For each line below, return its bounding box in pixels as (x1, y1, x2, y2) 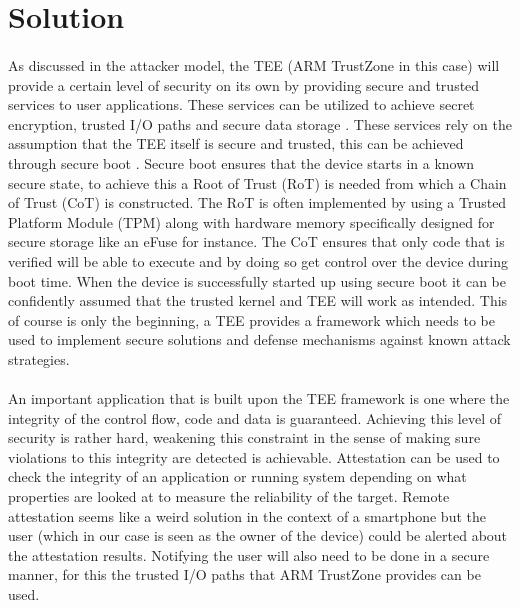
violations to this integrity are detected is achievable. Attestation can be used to (8, 446, 500, 467)
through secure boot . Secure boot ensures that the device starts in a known (8, 152, 475, 173)
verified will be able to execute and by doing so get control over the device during (8, 250, 508, 271)
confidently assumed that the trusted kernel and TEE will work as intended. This (8, 290, 508, 311)
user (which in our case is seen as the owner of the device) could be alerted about (8, 525, 508, 546)
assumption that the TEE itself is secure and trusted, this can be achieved (8, 133, 464, 154)
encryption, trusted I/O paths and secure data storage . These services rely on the (8, 113, 512, 134)
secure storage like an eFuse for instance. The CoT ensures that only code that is (8, 231, 505, 252)
